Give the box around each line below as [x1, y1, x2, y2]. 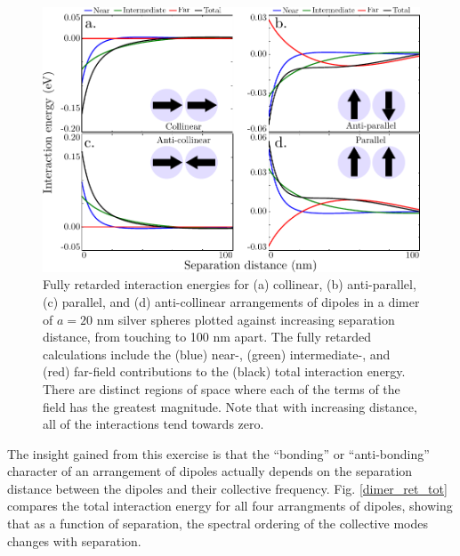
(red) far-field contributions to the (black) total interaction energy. [43, 362, 406, 381]
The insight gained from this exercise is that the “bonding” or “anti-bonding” [7, 444, 430, 463]
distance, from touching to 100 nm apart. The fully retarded [43, 327, 371, 346]
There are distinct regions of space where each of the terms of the [43, 379, 400, 398]
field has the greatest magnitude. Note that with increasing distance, [43, 397, 417, 415]
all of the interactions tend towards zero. [43, 415, 264, 433]
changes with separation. [7, 531, 141, 550]
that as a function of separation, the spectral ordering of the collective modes [7, 514, 428, 533]
